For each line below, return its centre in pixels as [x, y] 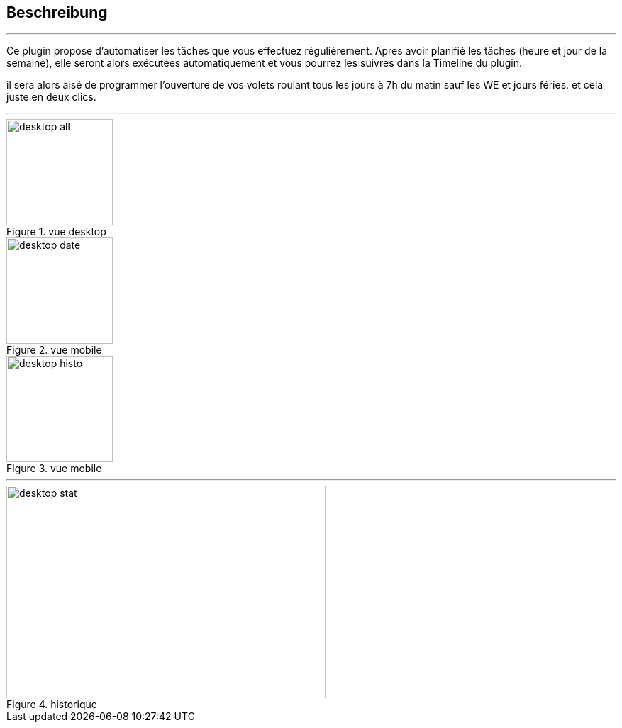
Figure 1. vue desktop [56, 232]
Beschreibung [57, 12]
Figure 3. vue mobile [54, 469]
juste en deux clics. [51, 97]
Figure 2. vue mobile [54, 350]
